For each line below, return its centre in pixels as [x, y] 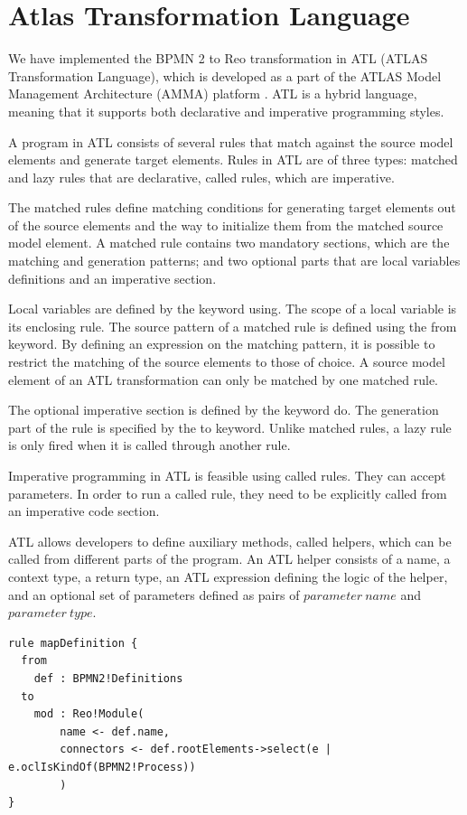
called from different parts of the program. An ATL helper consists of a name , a [229, 559]
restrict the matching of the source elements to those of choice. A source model [227, 362]
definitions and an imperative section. [112, 278]
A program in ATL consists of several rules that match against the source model [231, 141]
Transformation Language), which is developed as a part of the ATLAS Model [225, 75]
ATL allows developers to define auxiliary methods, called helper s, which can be [230, 541]
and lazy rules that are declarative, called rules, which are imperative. [201, 177]
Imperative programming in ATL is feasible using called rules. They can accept [227, 475]
